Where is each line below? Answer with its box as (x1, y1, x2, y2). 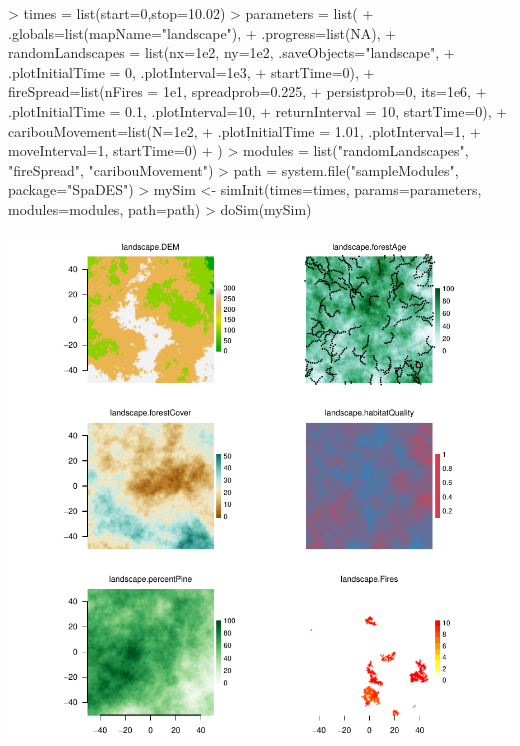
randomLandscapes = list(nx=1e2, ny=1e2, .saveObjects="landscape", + (8, 42, 455, 63)
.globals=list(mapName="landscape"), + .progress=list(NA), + (8, 22, 397, 43)
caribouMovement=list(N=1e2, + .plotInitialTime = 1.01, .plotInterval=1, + (8, 120, 481, 141)
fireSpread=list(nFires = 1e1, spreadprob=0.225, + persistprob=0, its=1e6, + (8, 81, 487, 102)
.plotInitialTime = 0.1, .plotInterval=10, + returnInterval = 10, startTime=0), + (8, 100, 508, 121)
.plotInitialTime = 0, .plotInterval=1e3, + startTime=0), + (8, 61, 375, 82)
